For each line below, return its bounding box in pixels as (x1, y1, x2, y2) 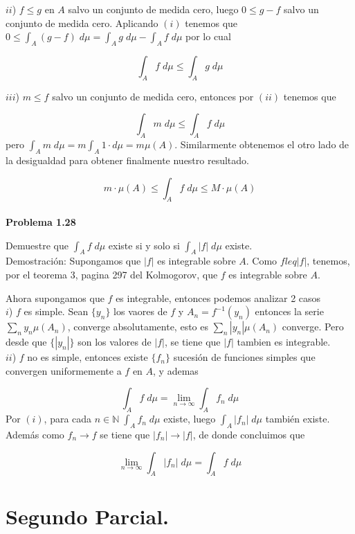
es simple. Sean (24, 304, 89, 319)
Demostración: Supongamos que (6, 253, 141, 268)
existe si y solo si (108, 238, 180, 252)
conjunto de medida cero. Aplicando (6, 15, 158, 30)
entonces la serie (255, 304, 324, 319)
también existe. (265, 411, 330, 426)
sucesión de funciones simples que (173, 350, 316, 364)
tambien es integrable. (237, 335, 331, 349)
